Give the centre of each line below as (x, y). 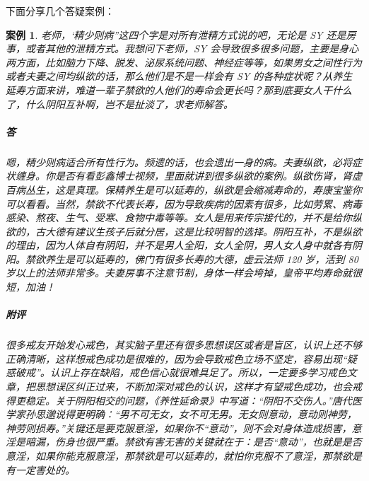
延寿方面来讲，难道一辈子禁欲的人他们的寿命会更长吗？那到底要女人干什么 (179, 89)
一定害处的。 (45, 469)
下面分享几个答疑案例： (60, 11)
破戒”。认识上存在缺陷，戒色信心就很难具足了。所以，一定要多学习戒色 (181, 372)
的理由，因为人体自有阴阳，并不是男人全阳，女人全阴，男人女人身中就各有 (179, 245)
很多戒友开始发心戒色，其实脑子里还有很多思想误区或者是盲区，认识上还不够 (184, 345)
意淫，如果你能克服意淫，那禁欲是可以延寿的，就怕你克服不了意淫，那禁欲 (179, 455)
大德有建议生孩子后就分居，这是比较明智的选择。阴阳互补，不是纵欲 (203, 231)
